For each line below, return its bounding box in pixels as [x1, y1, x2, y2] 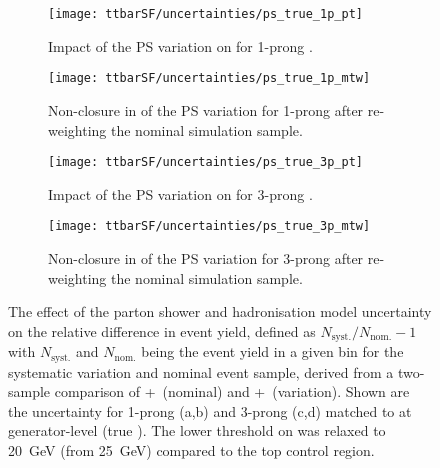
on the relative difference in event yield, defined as [8, 320, 316, 341]
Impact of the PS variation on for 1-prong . [48, 35, 313, 56]
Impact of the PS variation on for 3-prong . [48, 183, 313, 204]
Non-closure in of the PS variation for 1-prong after [48, 99, 364, 120]
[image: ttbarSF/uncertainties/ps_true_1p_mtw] [48, 71, 371, 86]
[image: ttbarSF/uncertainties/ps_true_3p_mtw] [48, 219, 371, 234]
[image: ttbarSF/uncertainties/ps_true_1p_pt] [48, 7, 363, 21]
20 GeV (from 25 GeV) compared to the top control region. [8, 440, 375, 461]
